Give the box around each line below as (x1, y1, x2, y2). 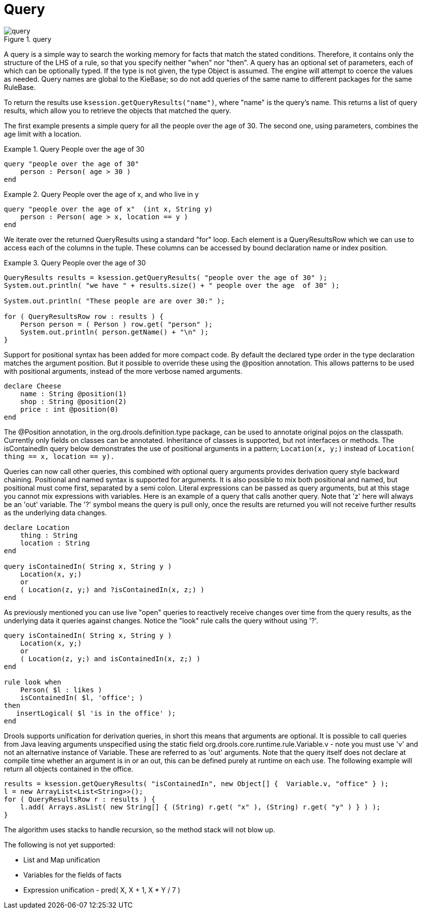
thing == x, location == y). (4, 452, 115, 460)
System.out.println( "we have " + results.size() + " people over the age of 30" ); (4, 281, 340, 289)
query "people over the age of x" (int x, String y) (4, 205, 213, 213)
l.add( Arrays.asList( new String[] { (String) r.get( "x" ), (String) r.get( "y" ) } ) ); (20, 803, 381, 811)
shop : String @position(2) (20, 397, 127, 405)
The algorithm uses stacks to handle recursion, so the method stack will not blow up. (4, 825, 275, 834)
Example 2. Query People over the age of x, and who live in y (4, 190, 199, 198)
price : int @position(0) (20, 405, 119, 413)
